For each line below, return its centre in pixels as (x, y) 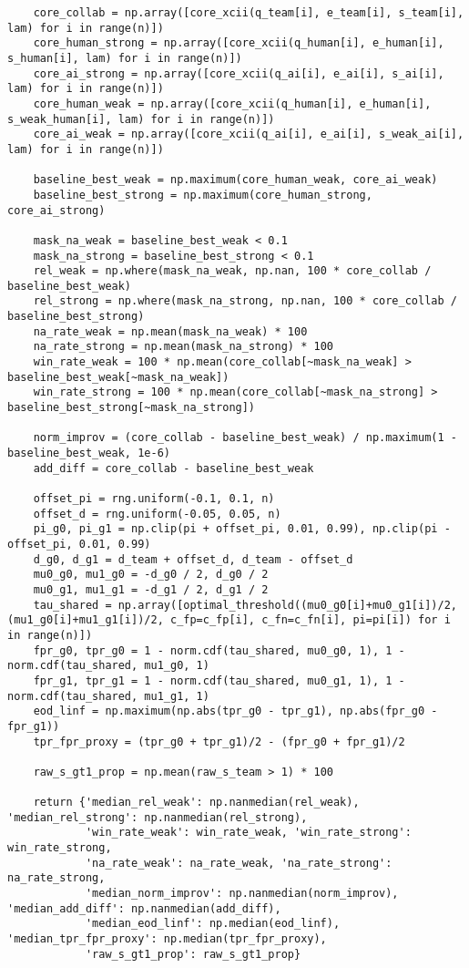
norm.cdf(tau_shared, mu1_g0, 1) (108, 666)
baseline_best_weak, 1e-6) (89, 453)
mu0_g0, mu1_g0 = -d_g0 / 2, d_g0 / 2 (151, 575)
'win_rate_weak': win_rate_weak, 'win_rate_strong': (248, 833)
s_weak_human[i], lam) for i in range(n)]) (141, 119)
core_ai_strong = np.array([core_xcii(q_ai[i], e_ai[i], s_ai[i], (239, 73)
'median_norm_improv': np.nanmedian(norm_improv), (242, 894)
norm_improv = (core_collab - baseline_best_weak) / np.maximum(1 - (245, 438)
